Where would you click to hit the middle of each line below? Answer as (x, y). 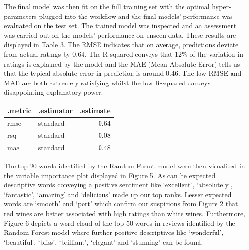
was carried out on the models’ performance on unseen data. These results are (120, 35)
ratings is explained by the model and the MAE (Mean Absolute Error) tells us (122, 63)
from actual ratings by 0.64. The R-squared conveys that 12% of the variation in (124, 54)
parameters (20, 16)
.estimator (55, 110)
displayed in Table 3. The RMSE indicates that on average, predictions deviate (121, 44)
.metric (19, 110)
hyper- (221, 6)
